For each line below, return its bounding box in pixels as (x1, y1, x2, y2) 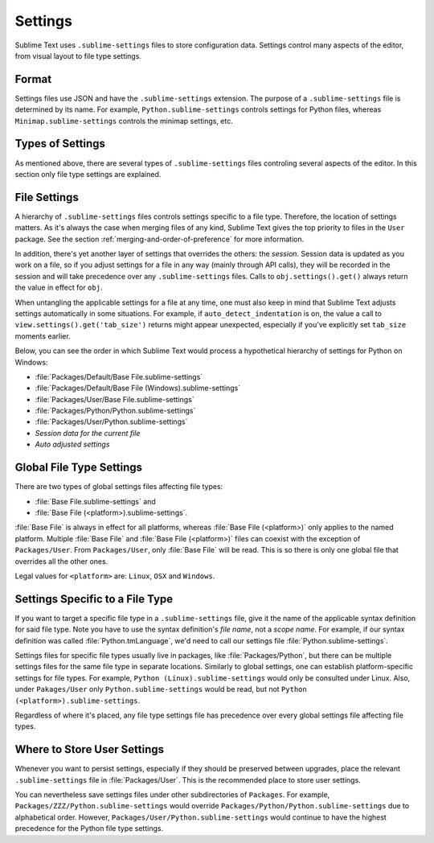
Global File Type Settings (14, 461, 143, 475)
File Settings (14, 190, 80, 204)
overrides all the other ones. (14, 556, 108, 566)
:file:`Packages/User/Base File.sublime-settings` (35, 394, 194, 404)
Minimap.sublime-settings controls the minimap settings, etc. (14, 116, 233, 125)
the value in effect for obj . (14, 282, 103, 293)
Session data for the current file (35, 428, 141, 438)
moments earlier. (14, 331, 72, 341)
